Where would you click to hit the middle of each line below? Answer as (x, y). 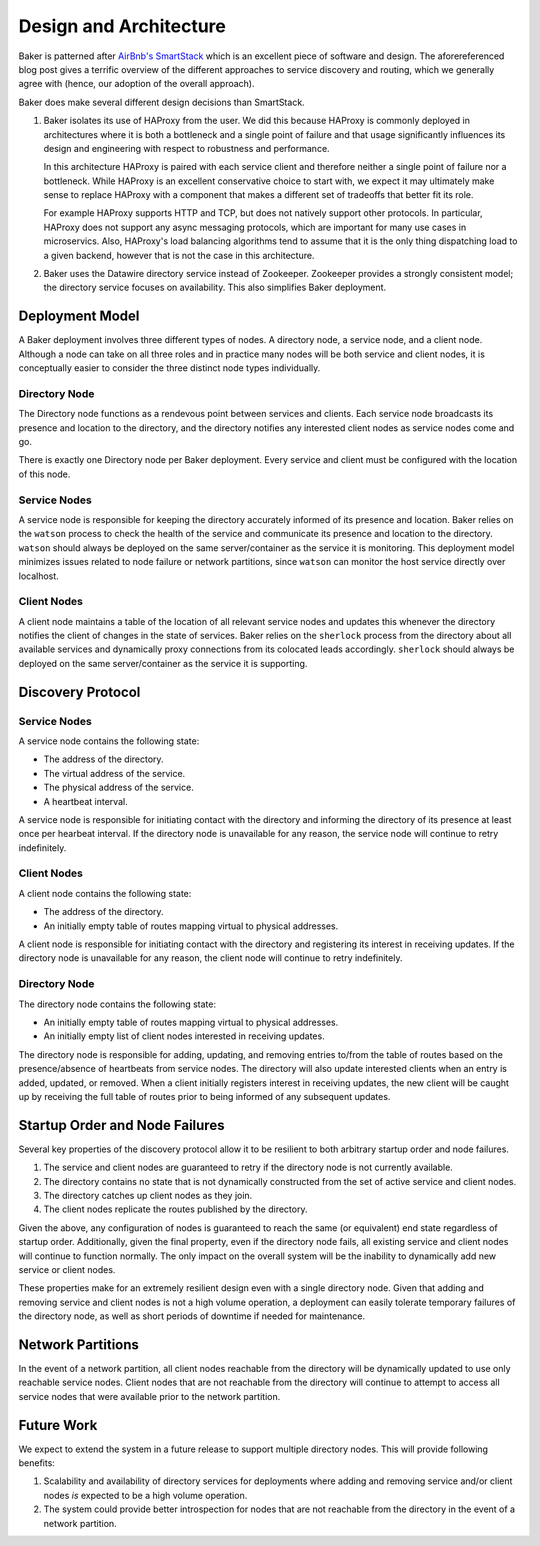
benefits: (36, 1463)
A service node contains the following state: (109, 741)
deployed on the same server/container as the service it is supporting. (163, 663)
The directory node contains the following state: (117, 1004)
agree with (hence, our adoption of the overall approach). (136, 84)
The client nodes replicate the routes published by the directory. (175, 1209)
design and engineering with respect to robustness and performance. (186, 148)
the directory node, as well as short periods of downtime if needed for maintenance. (191, 1316)
